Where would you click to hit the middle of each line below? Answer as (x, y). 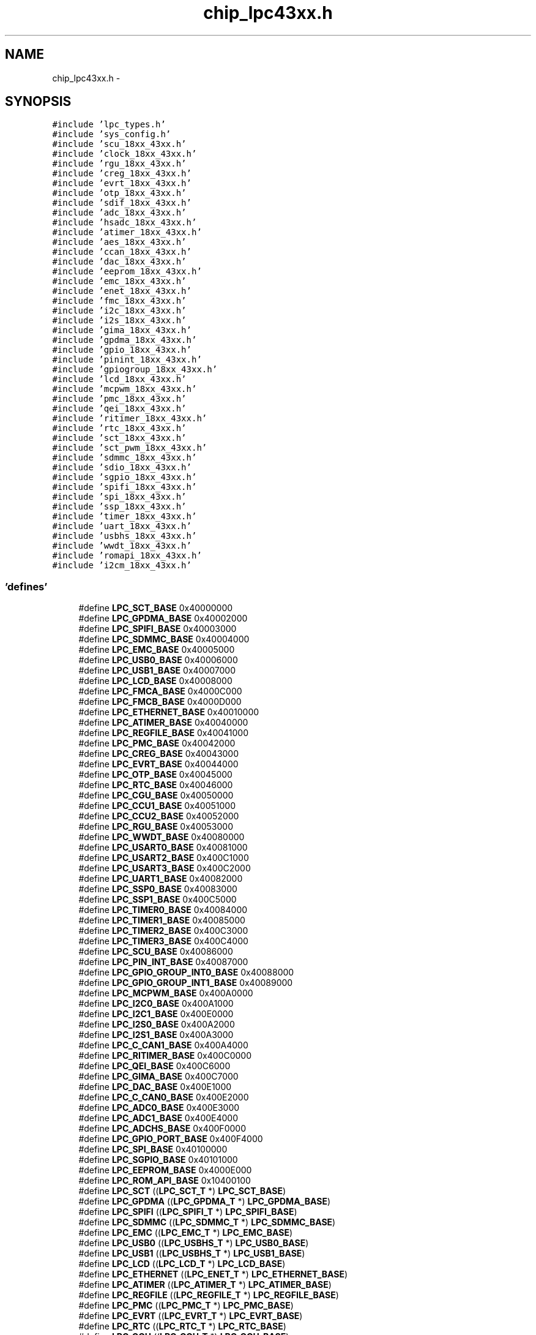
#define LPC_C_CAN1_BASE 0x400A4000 (163, 1045)
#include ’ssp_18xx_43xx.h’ (119, 507)
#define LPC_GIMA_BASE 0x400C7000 (158, 1077)
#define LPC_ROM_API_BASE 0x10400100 (165, 1181)
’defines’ (26, 586)
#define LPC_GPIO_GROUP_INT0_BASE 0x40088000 (186, 972)
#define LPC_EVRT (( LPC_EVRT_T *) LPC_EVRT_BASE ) (191, 1316)
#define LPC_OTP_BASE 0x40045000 (155, 775)
